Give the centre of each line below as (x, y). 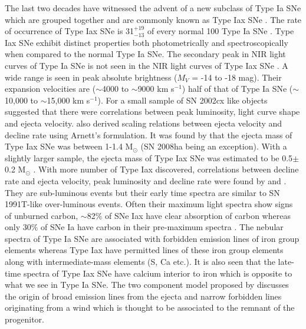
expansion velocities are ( (50, 89)
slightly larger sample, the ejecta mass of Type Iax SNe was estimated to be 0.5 (149, 157)
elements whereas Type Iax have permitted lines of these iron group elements (144, 250)
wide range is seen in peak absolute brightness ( (91, 77)
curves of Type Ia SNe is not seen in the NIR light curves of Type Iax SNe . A (147, 65)
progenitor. (24, 319)
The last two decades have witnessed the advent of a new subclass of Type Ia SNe (153, 8)
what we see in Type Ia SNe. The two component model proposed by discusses (147, 285)
